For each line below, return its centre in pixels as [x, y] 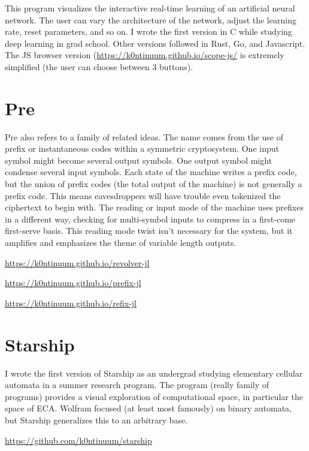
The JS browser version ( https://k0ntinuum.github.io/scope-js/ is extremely [145, 55]
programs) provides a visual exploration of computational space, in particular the [154, 396]
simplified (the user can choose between [77, 66]
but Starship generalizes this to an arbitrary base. [96, 420]
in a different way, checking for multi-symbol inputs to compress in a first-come [150, 219]
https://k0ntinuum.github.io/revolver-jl [77, 262]
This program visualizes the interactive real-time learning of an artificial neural [150, 8]
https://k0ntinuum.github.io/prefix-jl [73, 283]
